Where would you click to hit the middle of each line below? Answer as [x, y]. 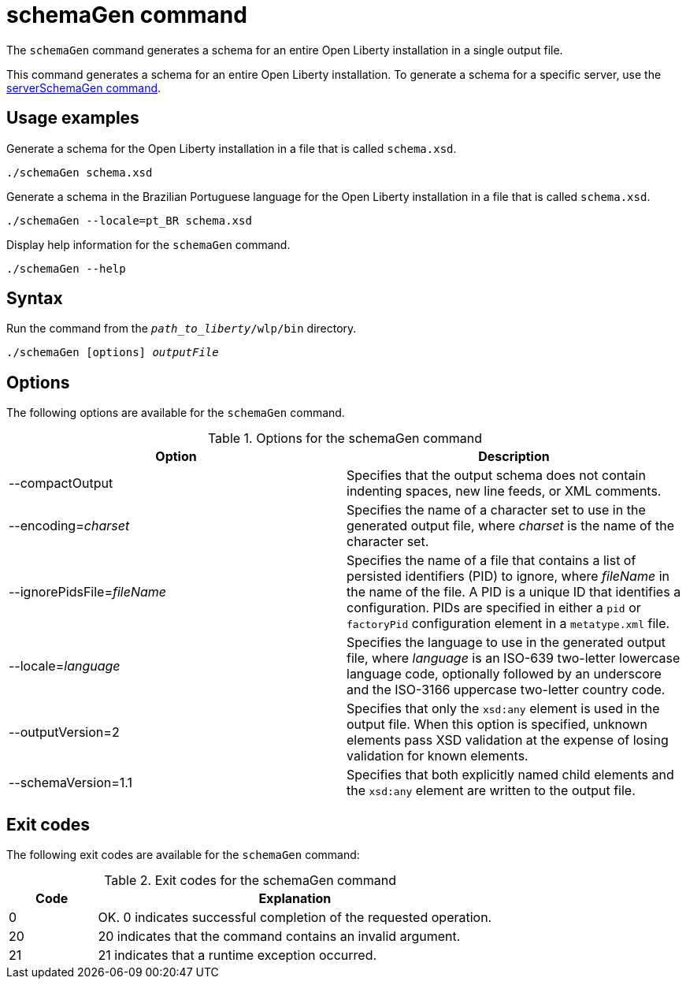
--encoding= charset [69, 526]
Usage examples [73, 118]
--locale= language [65, 666]
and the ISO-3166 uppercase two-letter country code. [506, 690]
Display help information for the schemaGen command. [148, 244]
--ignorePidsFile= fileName [88, 592]
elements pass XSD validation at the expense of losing [508, 740]
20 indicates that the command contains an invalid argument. [279, 937]
